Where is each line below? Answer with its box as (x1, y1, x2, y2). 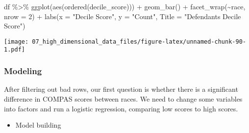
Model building (15, 120, 61, 130)
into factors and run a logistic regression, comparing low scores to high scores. (4, 103, 238, 113)
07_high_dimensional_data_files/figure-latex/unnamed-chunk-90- (32, 38, 246, 45)
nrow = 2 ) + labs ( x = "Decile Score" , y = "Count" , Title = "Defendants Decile (4, 11, 241, 21)
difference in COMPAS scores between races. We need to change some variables (4, 93, 243, 104)
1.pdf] (4, 46, 25, 53)
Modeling (4, 65, 42, 77)
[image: (4, 38, 29, 45)
